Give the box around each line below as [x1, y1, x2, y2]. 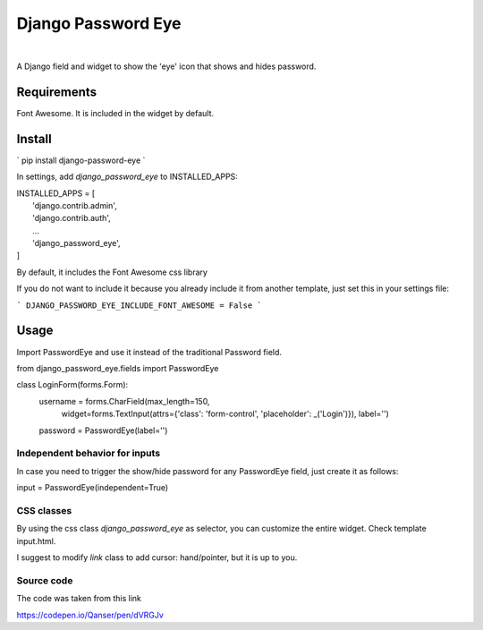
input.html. [16, 535, 56, 546]
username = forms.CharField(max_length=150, [38, 396, 210, 406]
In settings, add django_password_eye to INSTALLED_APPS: [16, 171, 239, 183]
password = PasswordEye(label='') [38, 425, 168, 436]
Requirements [16, 84, 97, 99]
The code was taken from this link [16, 593, 142, 604]
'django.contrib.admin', [32, 200, 118, 210]
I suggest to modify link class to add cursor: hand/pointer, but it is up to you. [16, 551, 298, 563]
